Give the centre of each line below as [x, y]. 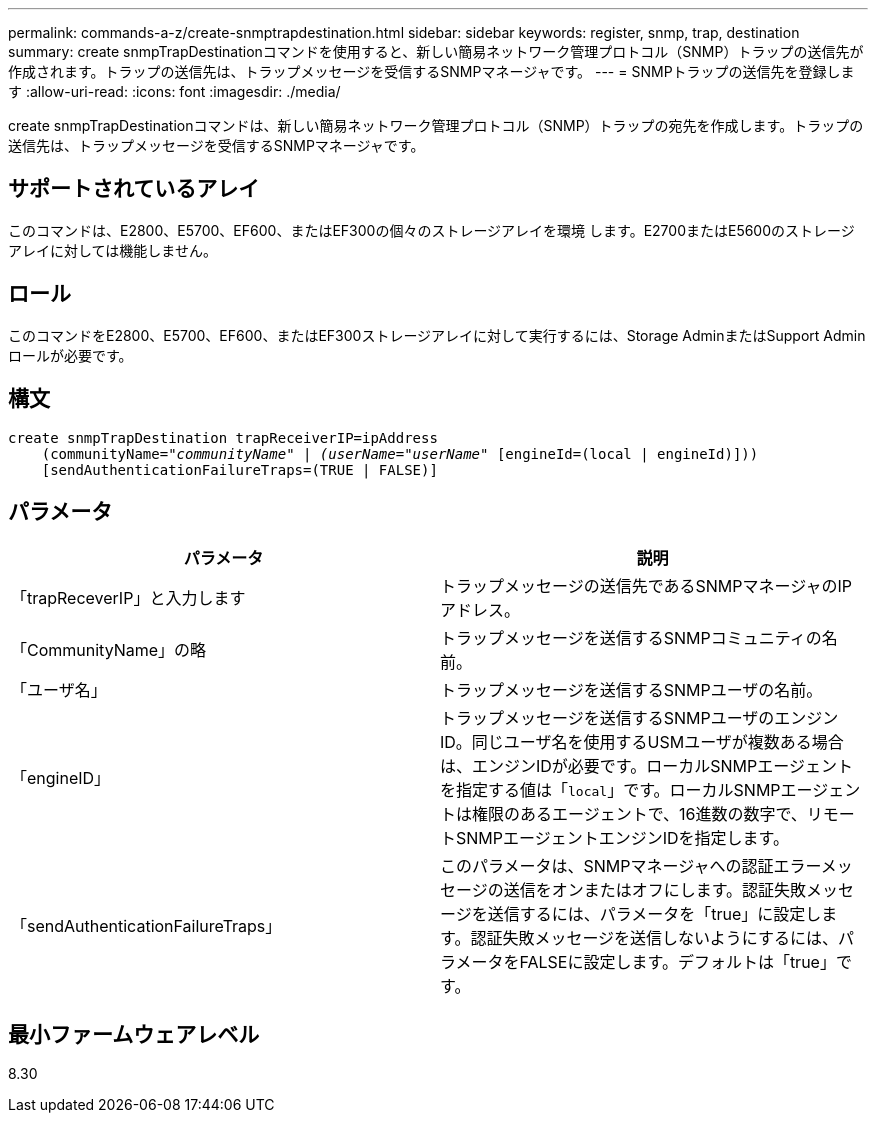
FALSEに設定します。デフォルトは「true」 [677, 962]
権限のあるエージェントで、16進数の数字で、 [639, 814]
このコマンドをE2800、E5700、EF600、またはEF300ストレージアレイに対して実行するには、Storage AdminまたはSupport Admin [437, 335]
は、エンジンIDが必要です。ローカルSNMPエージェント [646, 766]
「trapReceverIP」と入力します [128, 598]
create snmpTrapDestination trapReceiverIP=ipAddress [223, 437]
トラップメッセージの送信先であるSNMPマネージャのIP [646, 586]
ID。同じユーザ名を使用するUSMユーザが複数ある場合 [642, 742]
